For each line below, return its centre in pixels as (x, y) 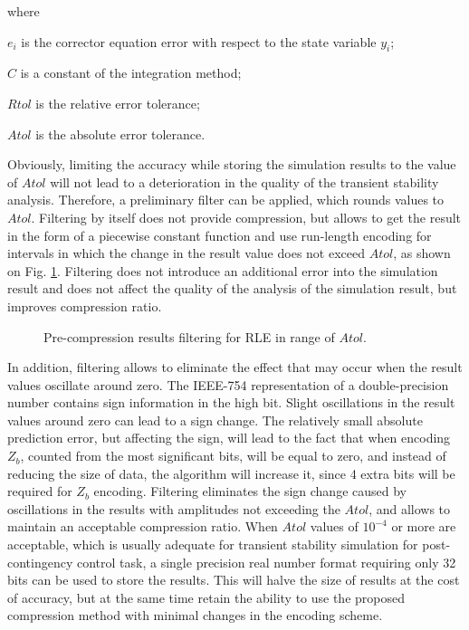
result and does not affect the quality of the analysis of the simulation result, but (232, 288)
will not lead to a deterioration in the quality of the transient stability (244, 181)
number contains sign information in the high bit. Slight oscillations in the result (231, 402)
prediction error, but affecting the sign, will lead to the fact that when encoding (229, 438)
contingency (40, 562)
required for (40, 491)
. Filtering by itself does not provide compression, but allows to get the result (246, 217)
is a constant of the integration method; (131, 73)
